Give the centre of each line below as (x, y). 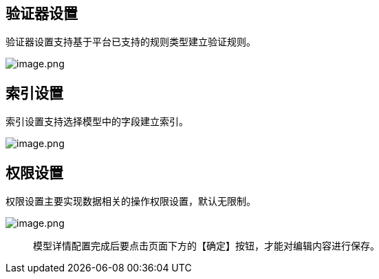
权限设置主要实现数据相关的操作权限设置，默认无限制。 (131, 201)
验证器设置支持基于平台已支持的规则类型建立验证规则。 (131, 42)
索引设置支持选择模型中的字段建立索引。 (97, 122)
